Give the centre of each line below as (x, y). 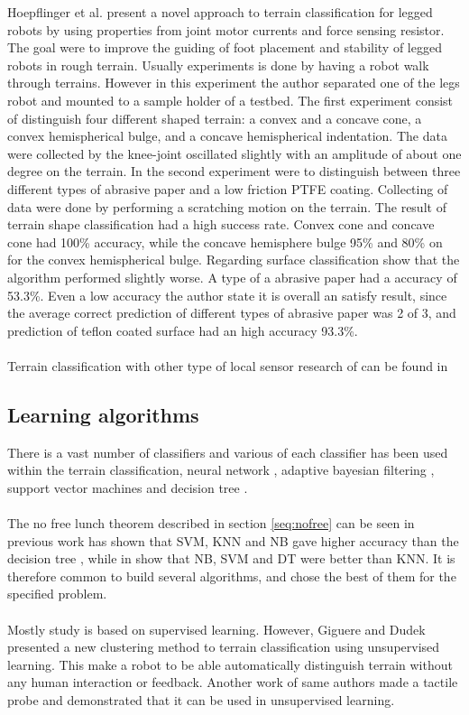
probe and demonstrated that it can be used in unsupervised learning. (201, 699)
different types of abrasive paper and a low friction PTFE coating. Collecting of (228, 188)
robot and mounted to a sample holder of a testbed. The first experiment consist (230, 100)
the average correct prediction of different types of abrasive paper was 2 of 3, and (232, 313)
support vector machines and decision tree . (128, 487)
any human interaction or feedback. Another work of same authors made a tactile (233, 682)
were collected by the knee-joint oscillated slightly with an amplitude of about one (234, 153)
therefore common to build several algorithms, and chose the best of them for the (232, 576)
